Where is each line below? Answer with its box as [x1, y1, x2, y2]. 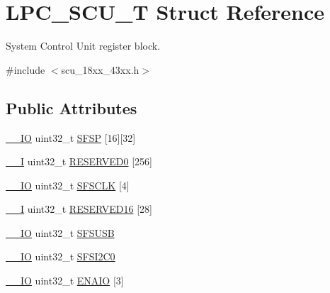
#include [6, 62, 45, 77]
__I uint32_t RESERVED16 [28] [6, 201, 152, 216]
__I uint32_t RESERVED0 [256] [6, 154, 152, 169]
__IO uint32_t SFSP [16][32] [6, 130, 136, 145]
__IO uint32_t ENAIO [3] [6, 273, 124, 288]
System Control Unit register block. [6, 38, 161, 53]
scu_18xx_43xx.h [61, 62, 140, 77]
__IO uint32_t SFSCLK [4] [6, 177, 130, 192]
